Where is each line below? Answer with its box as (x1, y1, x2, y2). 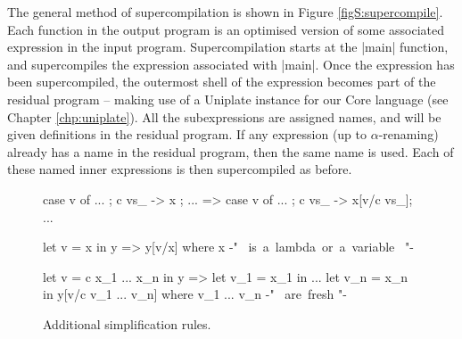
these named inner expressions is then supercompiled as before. (7, 160, 352, 178)
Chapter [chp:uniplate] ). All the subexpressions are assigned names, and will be (7, 107, 441, 126)
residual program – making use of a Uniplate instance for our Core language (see (7, 89, 449, 108)
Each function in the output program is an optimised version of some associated (7, 20, 444, 38)
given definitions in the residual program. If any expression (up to (7, 125, 367, 144)
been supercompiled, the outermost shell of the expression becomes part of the (7, 72, 436, 91)
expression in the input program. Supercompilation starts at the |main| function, (7, 37, 449, 56)
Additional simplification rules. (43, 314, 211, 333)
